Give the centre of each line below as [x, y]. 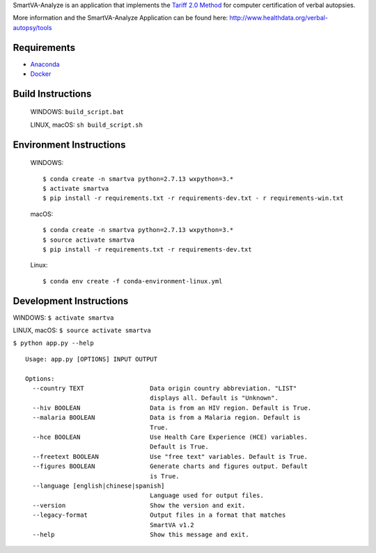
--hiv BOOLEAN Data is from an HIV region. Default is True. [172, 408]
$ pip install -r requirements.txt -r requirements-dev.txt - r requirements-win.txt [193, 198]
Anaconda [45, 64]
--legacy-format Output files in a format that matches [159, 515]
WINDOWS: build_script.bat [77, 112]
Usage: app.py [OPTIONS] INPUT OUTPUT [92, 359]
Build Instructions [52, 94]
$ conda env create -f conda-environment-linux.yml [133, 281]
